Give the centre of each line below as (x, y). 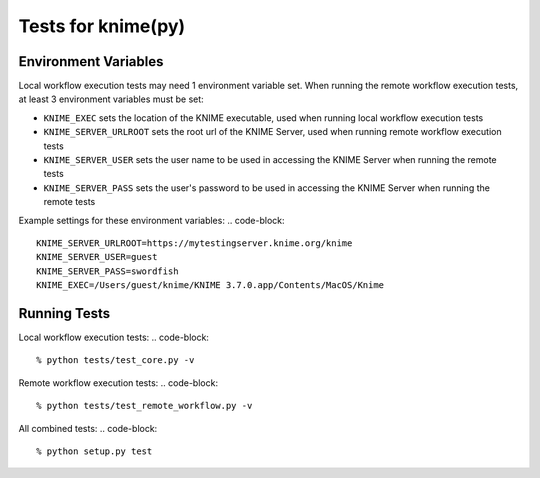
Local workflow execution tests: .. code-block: (114, 337)
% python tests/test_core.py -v (115, 360)
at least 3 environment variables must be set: (111, 99)
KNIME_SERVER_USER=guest (97, 257)
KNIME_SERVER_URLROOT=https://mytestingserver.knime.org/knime (194, 243)
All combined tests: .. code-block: (88, 428)
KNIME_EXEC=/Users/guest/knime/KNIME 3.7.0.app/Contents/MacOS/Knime (210, 285)
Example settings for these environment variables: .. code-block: (151, 220)
